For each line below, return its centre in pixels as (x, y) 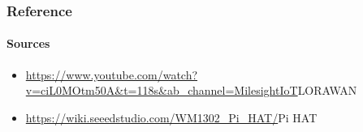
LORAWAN (327, 90)
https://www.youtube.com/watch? (112, 74)
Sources (28, 43)
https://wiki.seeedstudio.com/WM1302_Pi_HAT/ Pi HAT (171, 117)
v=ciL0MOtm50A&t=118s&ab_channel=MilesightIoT (162, 90)
